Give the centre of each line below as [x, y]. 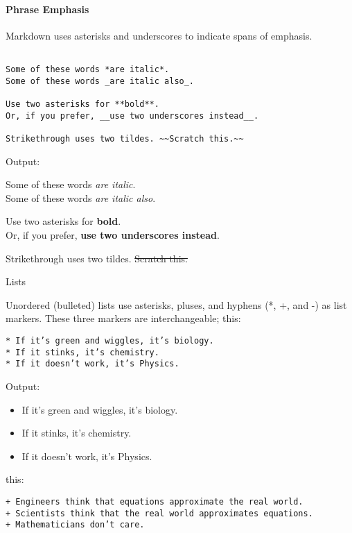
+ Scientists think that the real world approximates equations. [159, 513]
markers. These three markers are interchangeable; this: [123, 318]
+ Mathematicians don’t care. [75, 525]
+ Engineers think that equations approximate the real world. [155, 501]
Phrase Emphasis [47, 9]
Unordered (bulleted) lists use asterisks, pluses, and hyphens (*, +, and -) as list [176, 304]
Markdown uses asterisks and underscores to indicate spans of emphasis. [159, 35]
